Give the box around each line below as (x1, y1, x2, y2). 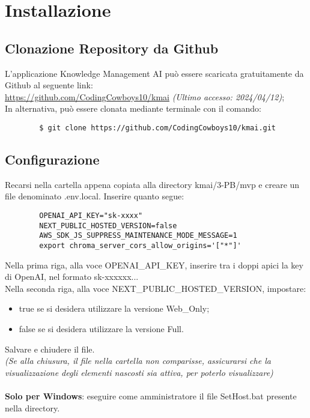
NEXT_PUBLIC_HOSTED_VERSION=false (39, 221, 177, 230)
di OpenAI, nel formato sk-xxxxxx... (5, 270, 139, 283)
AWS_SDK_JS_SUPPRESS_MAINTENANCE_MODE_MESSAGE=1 (39, 231, 237, 240)
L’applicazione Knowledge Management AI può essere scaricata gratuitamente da (5, 67, 304, 79)
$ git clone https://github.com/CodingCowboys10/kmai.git (39, 123, 276, 132)
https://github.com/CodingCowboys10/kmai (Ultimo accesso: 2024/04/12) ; (5, 90, 285, 103)
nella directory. (5, 401, 60, 414)
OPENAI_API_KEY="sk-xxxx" (39, 211, 143, 220)
